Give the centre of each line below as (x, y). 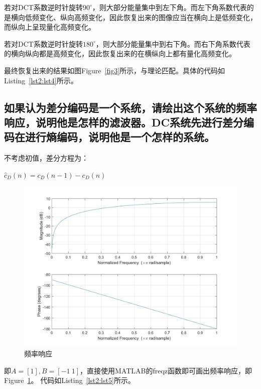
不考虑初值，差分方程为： (46, 158)
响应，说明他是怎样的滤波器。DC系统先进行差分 (124, 122)
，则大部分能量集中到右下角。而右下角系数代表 (173, 43)
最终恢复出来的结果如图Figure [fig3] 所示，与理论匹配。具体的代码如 (115, 70)
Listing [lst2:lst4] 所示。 (41, 80)
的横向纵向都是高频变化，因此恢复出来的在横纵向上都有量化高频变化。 (120, 53)
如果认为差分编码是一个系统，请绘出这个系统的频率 (130, 107)
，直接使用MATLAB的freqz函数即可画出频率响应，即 (166, 370)
